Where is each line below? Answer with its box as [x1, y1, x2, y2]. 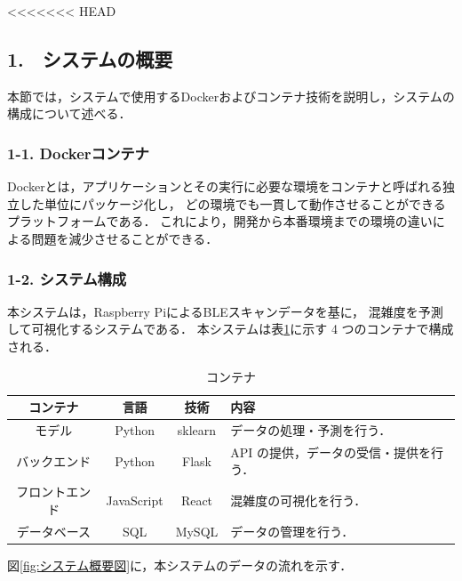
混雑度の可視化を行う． [230, 491, 367, 510]
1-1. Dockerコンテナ [7, 141, 149, 164]
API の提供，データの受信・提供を [230, 442, 432, 461]
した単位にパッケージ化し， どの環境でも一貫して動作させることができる [19, 194, 446, 213]
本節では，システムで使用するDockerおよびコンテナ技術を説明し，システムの [7, 86, 455, 105]
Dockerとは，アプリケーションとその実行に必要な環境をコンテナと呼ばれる [7, 177, 442, 196]
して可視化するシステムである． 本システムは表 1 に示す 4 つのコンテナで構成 [7, 319, 454, 338]
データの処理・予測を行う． [230, 421, 392, 440]
